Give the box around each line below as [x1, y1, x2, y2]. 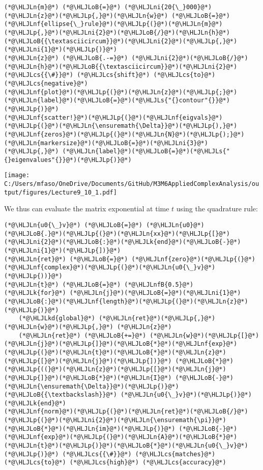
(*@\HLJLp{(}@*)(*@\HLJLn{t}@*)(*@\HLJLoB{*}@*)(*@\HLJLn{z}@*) [4, 348, 226, 356]
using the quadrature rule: [176, 203, 258, 214]
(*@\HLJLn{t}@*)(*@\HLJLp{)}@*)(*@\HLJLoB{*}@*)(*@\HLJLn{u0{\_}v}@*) [4, 442, 248, 450]
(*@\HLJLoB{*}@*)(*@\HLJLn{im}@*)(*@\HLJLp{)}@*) [4, 425, 176, 432]
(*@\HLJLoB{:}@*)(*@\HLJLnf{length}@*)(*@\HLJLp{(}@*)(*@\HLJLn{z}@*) [4, 297, 248, 305]
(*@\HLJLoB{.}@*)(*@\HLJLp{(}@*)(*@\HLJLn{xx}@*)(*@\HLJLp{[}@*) [4, 230, 230, 237]
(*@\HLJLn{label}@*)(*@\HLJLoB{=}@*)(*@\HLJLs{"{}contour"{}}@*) [4, 97, 230, 104]
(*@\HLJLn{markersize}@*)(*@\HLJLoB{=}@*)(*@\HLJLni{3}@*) [4, 139, 208, 147]
